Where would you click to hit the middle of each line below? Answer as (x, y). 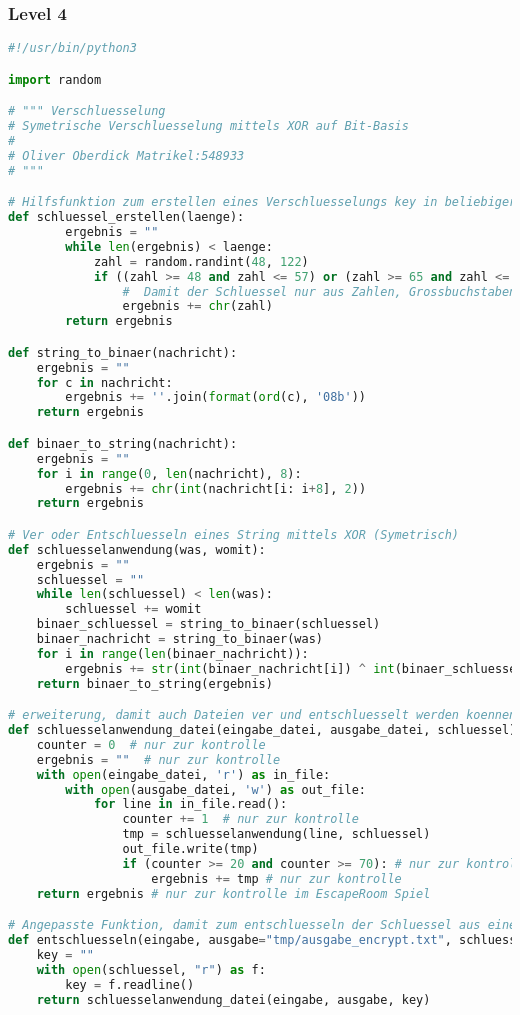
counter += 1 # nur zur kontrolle (240, 819)
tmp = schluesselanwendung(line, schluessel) (276, 834)
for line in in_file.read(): (190, 804)
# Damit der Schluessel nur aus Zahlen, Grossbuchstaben (319, 291)
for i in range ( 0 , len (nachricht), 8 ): (169, 473)
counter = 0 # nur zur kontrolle (151, 744)
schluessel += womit (133, 609)
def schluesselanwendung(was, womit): (137, 549)
